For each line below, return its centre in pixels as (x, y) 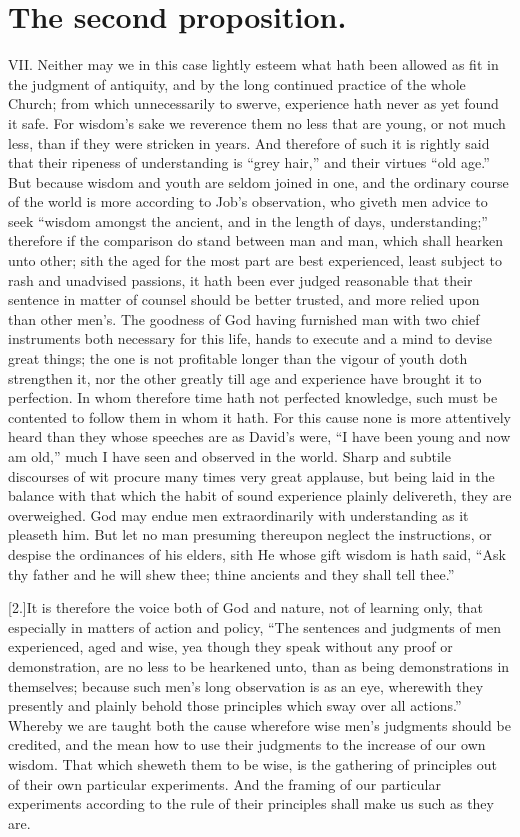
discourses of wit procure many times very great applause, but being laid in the (251, 475)
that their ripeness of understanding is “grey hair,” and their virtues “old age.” (249, 162)
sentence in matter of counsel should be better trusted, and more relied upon (244, 299)
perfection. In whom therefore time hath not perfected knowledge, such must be (253, 397)
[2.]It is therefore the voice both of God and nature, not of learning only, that (245, 607)
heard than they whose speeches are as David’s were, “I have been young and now (259, 436)
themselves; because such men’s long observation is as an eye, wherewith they (246, 685)
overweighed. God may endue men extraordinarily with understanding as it (238, 514)
